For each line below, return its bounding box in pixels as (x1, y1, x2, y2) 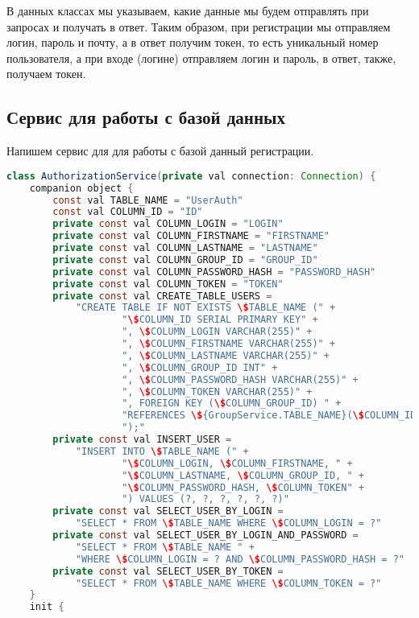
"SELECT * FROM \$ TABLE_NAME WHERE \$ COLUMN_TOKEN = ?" (75, 577, 382, 589)
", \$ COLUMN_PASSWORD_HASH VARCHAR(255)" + (122, 373, 359, 385)
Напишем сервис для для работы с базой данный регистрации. (6, 142, 314, 159)
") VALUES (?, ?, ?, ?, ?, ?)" (122, 493, 289, 505)
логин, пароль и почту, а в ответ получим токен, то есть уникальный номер (6, 34, 379, 51)
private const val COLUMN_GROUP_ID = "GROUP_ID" (52, 253, 318, 266)
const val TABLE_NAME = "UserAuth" (52, 194, 243, 206)
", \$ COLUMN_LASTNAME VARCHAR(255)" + (122, 349, 330, 361)
